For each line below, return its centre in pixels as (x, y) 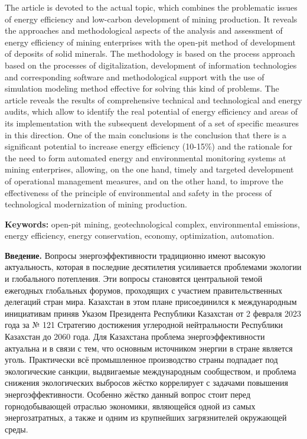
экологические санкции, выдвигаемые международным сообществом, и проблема (151, 371)
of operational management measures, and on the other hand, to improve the (144, 181)
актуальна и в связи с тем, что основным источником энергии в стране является (149, 348)
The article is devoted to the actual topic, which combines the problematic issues (151, 7)
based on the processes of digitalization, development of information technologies (151, 65)
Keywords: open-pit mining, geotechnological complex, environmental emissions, (152, 224)
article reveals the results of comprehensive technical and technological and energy (153, 100)
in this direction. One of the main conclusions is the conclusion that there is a (146, 134)
